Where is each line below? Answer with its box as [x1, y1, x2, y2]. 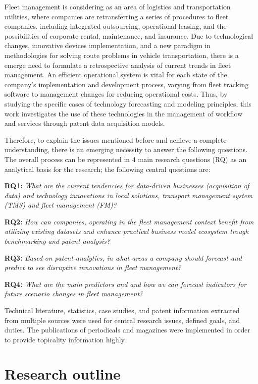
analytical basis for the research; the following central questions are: [4, 164, 210, 174]
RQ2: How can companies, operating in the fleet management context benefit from [4, 216, 254, 226]
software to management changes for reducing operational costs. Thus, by [4, 89, 228, 99]
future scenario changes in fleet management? [4, 288, 143, 299]
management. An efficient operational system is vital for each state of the [4, 69, 227, 80]
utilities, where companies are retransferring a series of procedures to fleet [4, 11, 229, 21]
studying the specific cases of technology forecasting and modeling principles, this [4, 98, 252, 109]
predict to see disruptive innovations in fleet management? [4, 262, 181, 273]
